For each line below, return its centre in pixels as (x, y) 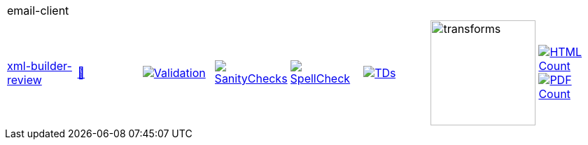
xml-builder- (40, 66)
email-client (38, 11)
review (24, 80)
